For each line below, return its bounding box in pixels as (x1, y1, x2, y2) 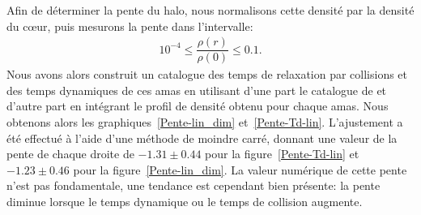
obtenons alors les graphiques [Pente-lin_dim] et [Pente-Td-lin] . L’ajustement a (6, 114, 403, 131)
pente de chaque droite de (6, 145, 134, 162)
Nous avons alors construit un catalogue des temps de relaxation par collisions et (6, 66, 408, 83)
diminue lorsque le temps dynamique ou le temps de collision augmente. (6, 193, 363, 210)
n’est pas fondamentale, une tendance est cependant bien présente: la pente (6, 177, 381, 194)
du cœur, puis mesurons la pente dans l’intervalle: (6, 17, 253, 34)
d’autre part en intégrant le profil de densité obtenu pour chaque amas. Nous (6, 97, 389, 114)
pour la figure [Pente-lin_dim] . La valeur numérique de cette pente (73, 161, 407, 178)
